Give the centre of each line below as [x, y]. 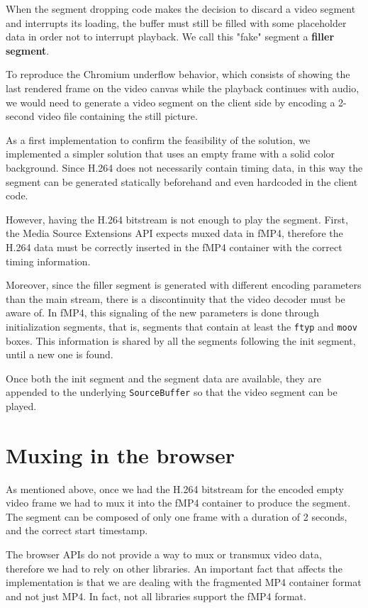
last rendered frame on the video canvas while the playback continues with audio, [183, 88]
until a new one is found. [60, 354]
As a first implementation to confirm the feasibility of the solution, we [158, 139]
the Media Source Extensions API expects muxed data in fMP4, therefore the [174, 233]
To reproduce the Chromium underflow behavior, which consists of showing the [178, 74]
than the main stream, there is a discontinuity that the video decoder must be [175, 298]
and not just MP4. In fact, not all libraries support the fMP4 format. [156, 596]
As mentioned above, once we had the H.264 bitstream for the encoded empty [175, 488]
